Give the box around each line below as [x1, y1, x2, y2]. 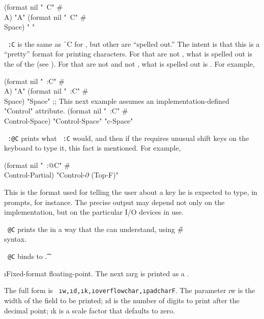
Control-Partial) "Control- [4, 169, 85, 180]
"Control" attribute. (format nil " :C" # [4, 105, 128, 116]
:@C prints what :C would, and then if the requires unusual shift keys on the [8, 132, 249, 143]
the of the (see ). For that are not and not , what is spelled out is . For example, [4, 59, 255, 69]
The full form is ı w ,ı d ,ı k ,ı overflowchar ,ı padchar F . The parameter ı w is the [4, 285, 255, 296]
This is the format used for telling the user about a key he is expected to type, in [4, 187, 257, 197]
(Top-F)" [91, 169, 119, 180]
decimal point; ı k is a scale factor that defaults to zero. [4, 305, 175, 315]
